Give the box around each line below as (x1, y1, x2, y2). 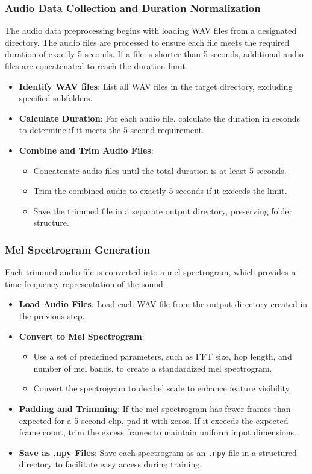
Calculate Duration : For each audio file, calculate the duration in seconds (19, 111, 300, 124)
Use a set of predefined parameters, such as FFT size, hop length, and (33, 350, 292, 363)
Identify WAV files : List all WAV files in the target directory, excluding (19, 80, 293, 92)
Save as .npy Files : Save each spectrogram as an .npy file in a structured (19, 446, 297, 458)
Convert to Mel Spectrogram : (19, 329, 145, 342)
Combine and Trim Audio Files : (19, 143, 154, 156)
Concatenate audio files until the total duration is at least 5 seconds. (33, 164, 287, 176)
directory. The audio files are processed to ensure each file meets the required (5, 36, 290, 48)
